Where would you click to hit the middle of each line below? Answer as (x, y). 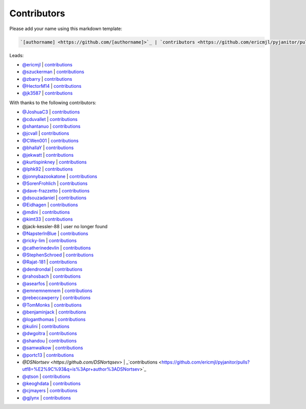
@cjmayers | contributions (50, 391)
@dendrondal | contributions (52, 269)
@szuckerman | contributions (53, 72)
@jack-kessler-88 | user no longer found (65, 226)
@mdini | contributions (46, 212)
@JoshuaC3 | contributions (51, 112)
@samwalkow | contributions (53, 348)
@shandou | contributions (49, 341)
